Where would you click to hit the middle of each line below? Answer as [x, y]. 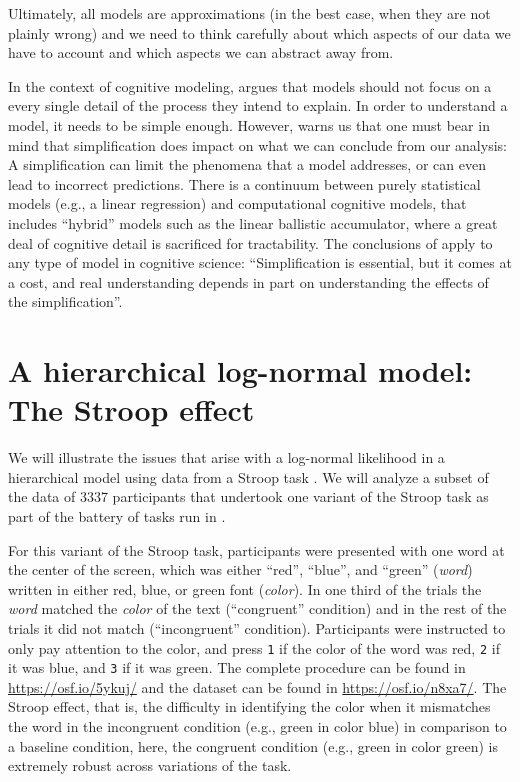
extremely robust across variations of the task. [150, 765]
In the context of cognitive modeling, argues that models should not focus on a [250, 85]
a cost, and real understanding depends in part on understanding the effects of [248, 281]
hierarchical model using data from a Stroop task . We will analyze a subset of [248, 476]
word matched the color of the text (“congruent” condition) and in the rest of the [257, 608]
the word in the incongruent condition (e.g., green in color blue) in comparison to [257, 726]
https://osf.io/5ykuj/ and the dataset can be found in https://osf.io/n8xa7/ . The [257, 686]
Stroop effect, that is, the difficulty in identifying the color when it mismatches [249, 706]
